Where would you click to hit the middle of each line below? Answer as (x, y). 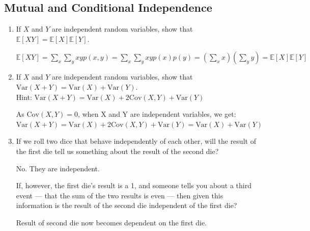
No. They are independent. (58, 168)
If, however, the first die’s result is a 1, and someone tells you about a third (134, 185)
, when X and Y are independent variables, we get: (157, 114)
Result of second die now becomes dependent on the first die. (111, 222)
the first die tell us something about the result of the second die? (117, 151)
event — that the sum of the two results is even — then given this (120, 195)
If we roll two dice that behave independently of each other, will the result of (136, 141)
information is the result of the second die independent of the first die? (126, 205)
